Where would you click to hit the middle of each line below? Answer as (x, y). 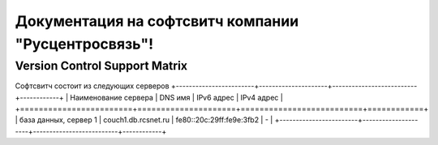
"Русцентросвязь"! (84, 44)
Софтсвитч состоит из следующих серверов (92, 86)
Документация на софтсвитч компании (157, 21)
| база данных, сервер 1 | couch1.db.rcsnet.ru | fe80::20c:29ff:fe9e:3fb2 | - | (144, 120)
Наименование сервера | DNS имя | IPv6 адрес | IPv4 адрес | (176, 97)
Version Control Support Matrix (101, 66)
